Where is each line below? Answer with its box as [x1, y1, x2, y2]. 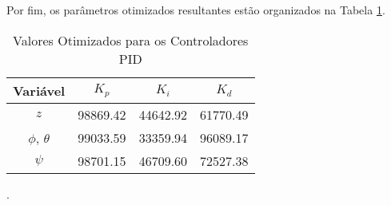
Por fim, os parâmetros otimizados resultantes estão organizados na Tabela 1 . [6, 2, 385, 18]
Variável [13, 81, 66, 100]
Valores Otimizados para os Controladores [13, 30, 249, 49]
